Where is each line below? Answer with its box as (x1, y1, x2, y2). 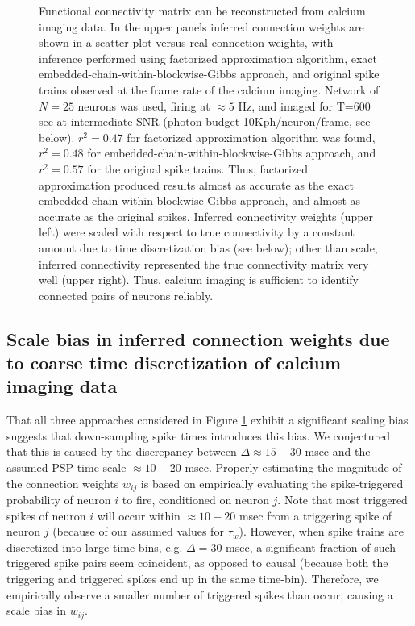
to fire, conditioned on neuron (122, 491, 269, 508)
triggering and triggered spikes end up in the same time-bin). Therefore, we (6, 570, 379, 587)
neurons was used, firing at (77, 97, 210, 114)
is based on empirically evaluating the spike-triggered (140, 474, 404, 491)
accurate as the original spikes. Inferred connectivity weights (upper (39, 207, 374, 224)
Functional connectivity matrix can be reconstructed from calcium (39, 2, 366, 19)
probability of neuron (6, 491, 111, 508)
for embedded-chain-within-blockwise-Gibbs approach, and (87, 144, 376, 161)
